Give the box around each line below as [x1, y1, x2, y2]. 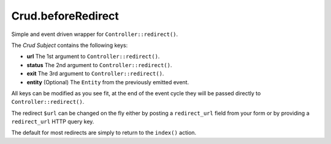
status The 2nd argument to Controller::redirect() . [26, 61, 172, 68]
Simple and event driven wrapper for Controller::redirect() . [11, 31, 178, 38]
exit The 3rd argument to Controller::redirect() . [26, 70, 164, 77]
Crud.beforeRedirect [11, 9, 120, 23]
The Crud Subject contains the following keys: [11, 41, 128, 49]
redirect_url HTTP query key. [11, 118, 94, 125]
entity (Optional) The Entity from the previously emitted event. [26, 78, 189, 85]
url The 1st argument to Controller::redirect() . [26, 52, 160, 60]
